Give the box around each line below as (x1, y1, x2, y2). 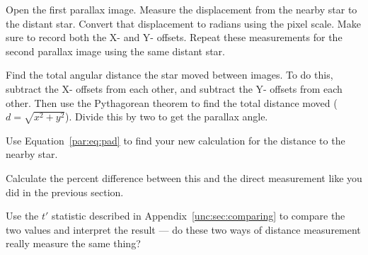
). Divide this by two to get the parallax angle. (65, 109, 268, 124)
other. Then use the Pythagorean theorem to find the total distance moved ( (6, 95, 338, 110)
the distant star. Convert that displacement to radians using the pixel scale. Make (6, 16, 361, 30)
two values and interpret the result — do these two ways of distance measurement (6, 222, 361, 237)
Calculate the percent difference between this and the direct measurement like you (6, 171, 362, 186)
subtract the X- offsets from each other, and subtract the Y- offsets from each (6, 81, 343, 96)
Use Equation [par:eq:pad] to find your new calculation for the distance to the (6, 132, 345, 147)
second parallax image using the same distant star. (6, 43, 226, 58)
